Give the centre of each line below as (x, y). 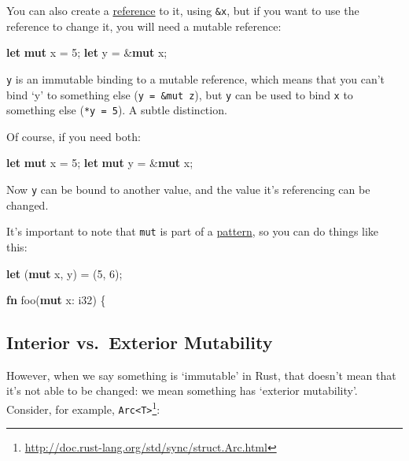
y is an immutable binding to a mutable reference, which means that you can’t (196, 78)
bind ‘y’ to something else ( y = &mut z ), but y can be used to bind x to (180, 94)
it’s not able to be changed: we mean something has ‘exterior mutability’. (182, 390)
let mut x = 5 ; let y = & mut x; (87, 52)
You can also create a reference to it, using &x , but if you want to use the (183, 10)
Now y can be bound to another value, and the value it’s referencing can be (188, 189)
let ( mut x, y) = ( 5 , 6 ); (64, 273)
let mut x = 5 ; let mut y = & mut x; (100, 163)
